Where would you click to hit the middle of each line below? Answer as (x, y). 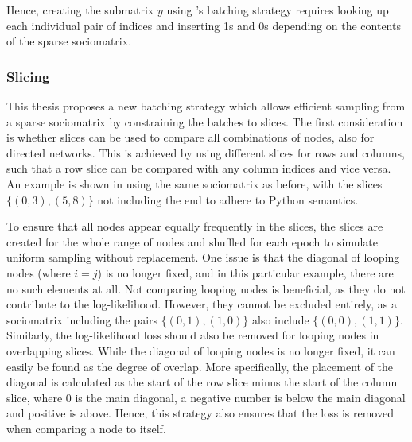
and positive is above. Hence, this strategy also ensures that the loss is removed (200, 413)
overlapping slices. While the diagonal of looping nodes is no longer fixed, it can (201, 350)
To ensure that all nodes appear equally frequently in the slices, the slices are (195, 226)
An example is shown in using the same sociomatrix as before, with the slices (194, 183)
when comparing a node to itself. (86, 428)
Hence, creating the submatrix (80, 10)
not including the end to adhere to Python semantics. (228, 199)
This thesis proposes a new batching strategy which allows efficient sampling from (206, 106)
